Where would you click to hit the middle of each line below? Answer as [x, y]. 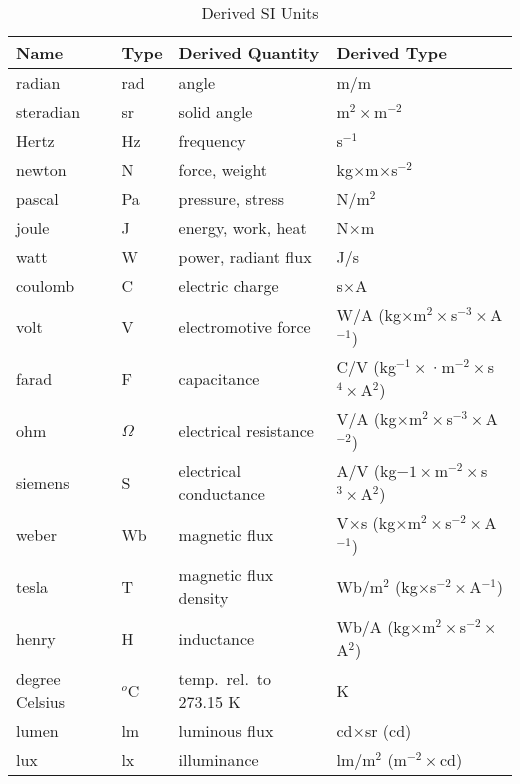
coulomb [45, 285]
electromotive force [244, 326]
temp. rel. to [225, 678]
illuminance [218, 759]
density [203, 597]
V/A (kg [366, 418]
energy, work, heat [242, 227]
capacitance [219, 378]
